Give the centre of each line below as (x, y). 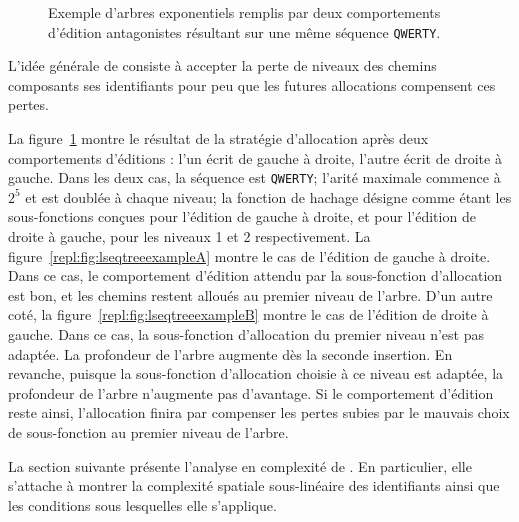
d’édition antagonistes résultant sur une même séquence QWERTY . (244, 31)
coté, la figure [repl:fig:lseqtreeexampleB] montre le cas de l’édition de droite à (248, 314)
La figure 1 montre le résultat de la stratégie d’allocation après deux (218, 138)
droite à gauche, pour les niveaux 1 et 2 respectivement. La (189, 236)
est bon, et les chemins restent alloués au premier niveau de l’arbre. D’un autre (250, 294)
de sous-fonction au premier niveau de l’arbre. (148, 432)
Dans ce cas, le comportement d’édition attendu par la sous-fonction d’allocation (255, 275)
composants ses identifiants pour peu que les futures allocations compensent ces (252, 84)
